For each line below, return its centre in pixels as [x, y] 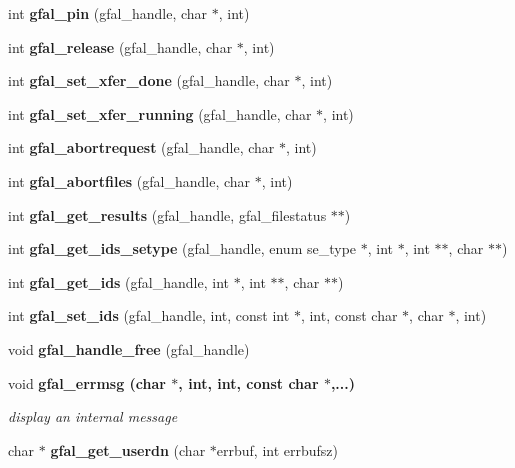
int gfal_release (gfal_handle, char [120, 46]
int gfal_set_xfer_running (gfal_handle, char [160, 113]
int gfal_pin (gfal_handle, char [108, 13]
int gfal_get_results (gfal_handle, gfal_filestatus [167, 214]
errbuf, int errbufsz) [277, 449]
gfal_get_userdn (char [128, 449]
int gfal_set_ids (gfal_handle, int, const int [149, 315]
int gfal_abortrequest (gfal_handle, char [141, 147]
